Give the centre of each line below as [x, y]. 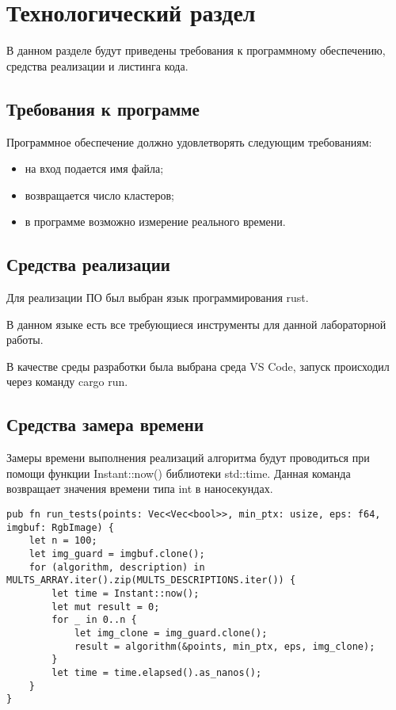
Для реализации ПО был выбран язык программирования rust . [158, 298]
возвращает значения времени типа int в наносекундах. [140, 489]
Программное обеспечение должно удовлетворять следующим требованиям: [189, 141]
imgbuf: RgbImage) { [61, 527]
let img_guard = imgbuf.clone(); [117, 554]
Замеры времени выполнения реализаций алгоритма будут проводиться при [188, 458]
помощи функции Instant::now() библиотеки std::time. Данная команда [179, 473]
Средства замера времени [105, 424]
